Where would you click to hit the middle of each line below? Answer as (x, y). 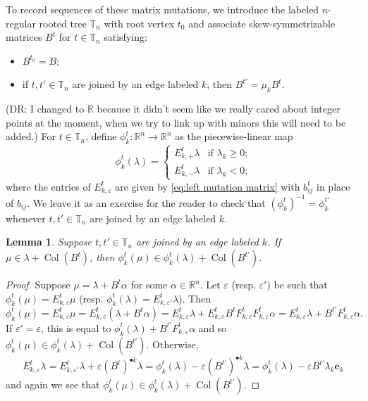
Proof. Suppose (38, 285)
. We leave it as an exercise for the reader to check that (146, 202)
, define (101, 136)
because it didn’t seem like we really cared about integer (219, 109)
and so (213, 327)
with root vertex (139, 23)
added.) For (31, 136)
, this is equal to (76, 327)
